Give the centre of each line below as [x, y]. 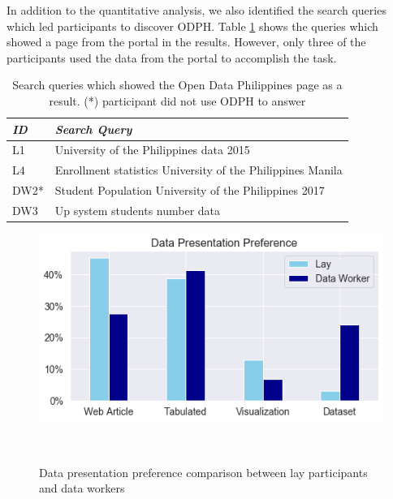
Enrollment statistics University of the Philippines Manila [199, 170]
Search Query [93, 129]
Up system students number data [138, 210]
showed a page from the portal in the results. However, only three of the [186, 42]
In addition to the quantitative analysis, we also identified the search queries [196, 10]
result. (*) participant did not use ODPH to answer [177, 100]
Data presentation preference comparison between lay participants [203, 472]
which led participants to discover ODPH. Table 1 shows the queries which [192, 26]
